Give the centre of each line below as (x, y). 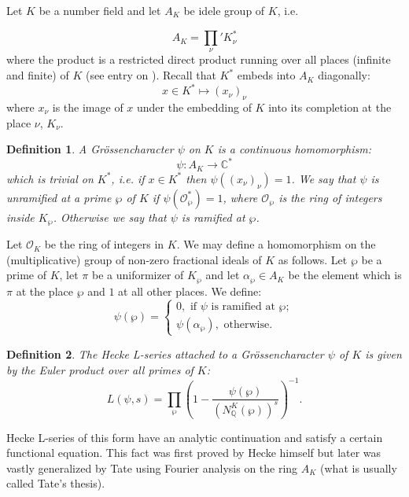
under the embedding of (194, 107)
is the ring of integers (330, 197)
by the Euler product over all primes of (100, 369)
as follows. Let (313, 259)
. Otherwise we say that (110, 217)
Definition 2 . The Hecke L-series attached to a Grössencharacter (165, 353)
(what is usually (359, 468)
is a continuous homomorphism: (294, 149)
